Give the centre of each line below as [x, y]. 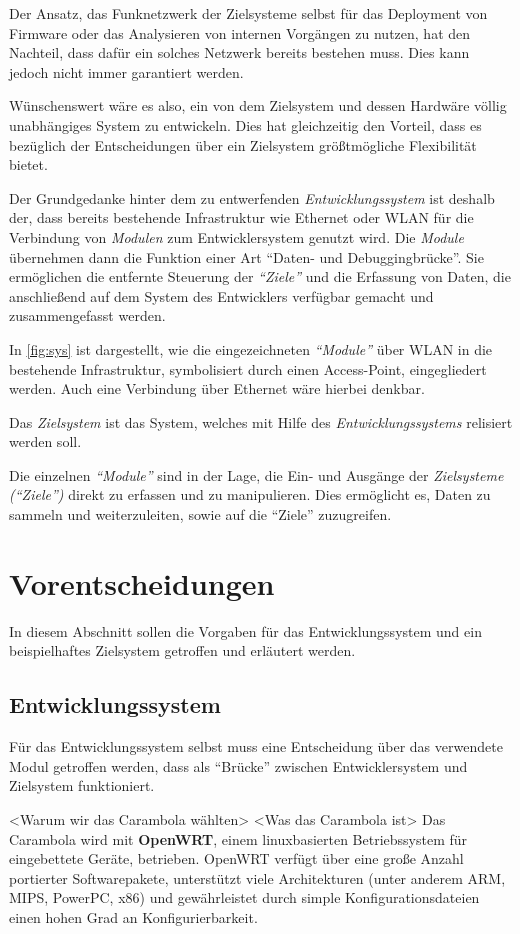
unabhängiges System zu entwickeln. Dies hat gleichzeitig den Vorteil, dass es [245, 124]
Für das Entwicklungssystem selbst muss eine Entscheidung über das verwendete [256, 746]
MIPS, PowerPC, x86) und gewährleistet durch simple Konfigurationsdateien [244, 897]
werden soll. [45, 441]
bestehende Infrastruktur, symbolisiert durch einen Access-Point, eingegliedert [248, 368]
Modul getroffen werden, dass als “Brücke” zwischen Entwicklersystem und [238, 765]
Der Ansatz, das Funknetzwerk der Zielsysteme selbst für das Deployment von [248, 13]
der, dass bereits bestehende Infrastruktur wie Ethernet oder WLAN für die [241, 217]
